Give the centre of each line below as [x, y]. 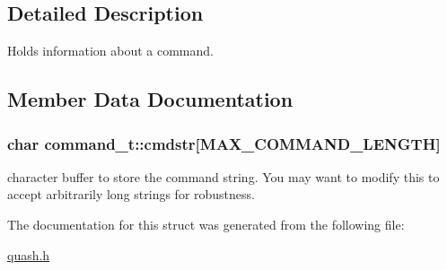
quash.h [29, 254]
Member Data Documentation [150, 99]
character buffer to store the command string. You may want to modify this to [223, 176]
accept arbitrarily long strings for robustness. [131, 194]
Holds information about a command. [110, 51]
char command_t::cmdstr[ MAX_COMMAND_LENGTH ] [224, 143]
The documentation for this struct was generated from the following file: [206, 224]
